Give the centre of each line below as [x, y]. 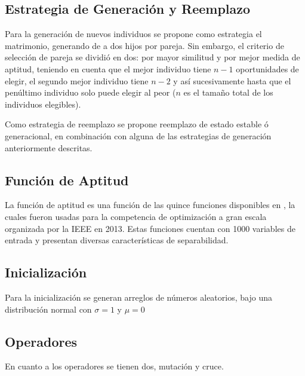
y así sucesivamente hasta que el [232, 80]
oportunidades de [267, 68]
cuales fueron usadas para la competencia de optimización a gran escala [136, 216]
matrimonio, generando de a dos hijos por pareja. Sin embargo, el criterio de [144, 45]
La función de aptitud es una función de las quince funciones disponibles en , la [150, 205]
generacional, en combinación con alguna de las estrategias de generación [138, 135]
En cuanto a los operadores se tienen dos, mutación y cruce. [114, 366]
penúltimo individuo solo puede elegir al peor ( [90, 92]
